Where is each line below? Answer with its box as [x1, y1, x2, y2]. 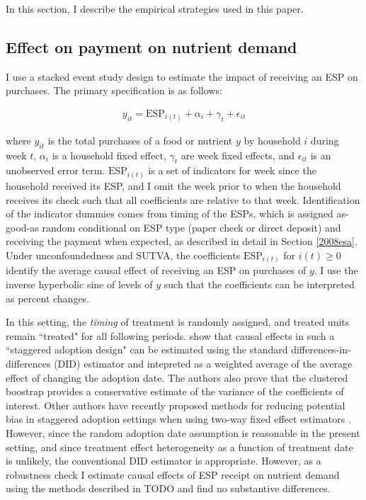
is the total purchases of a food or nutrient [47, 132, 233, 147]
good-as [6, 220, 39, 234]
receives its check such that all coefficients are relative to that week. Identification [6, 192, 360, 207]
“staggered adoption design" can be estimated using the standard [6, 342, 288, 357]
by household [244, 132, 301, 147]
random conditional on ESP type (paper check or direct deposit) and [42, 220, 341, 234]
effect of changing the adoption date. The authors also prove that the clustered [6, 370, 348, 385]
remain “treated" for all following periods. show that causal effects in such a [6, 328, 335, 343]
